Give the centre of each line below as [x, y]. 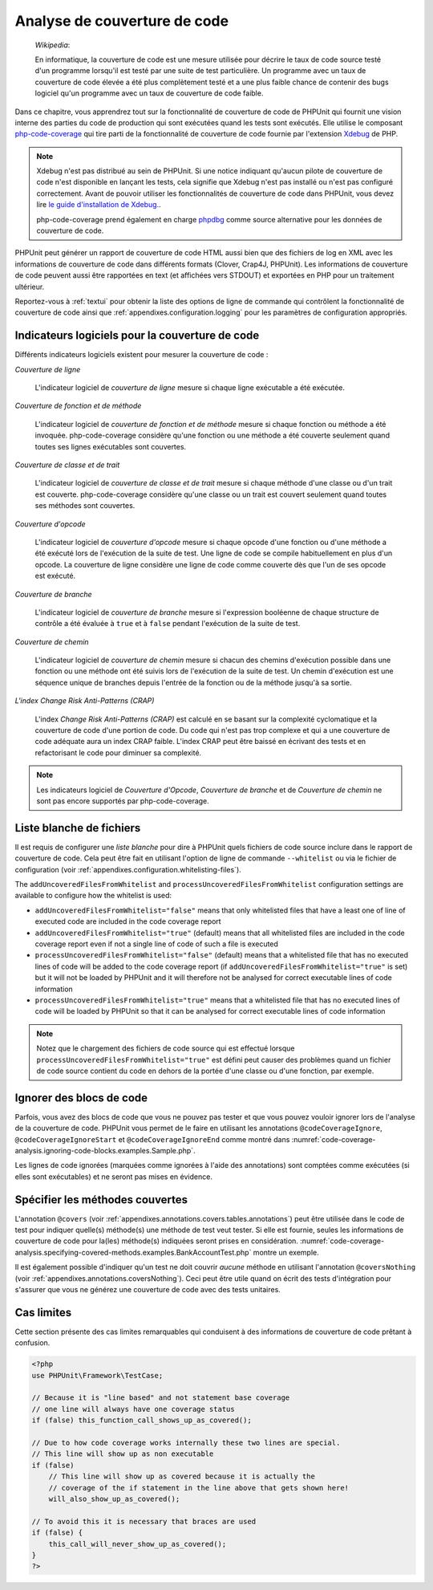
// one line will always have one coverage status [134, 1409]
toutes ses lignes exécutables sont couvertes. [111, 446]
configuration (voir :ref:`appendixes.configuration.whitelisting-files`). [128, 869]
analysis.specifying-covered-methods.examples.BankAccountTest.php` [133, 1252]
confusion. [32, 1343]
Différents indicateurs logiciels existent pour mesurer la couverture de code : [142, 355]
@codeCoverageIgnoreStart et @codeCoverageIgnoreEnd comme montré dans [152, 1139]
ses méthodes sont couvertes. [85, 506]
